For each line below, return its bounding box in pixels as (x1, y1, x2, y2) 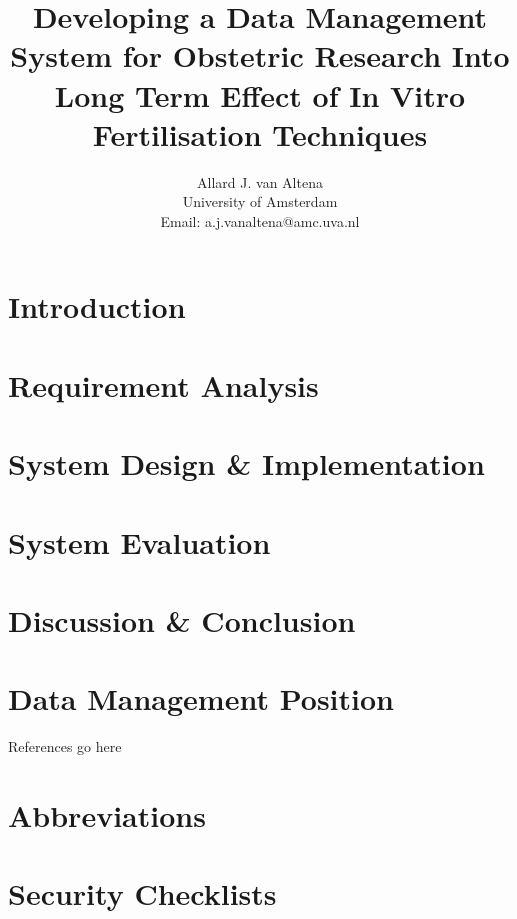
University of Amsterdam (182, 191, 338, 212)
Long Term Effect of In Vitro (54, 74, 466, 115)
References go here (8, 736, 122, 757)
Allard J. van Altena (197, 171, 323, 192)
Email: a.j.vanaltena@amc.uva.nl (160, 210, 360, 231)
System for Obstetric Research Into (10, 35, 510, 76)
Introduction (8, 286, 186, 327)
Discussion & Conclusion (8, 599, 356, 640)
